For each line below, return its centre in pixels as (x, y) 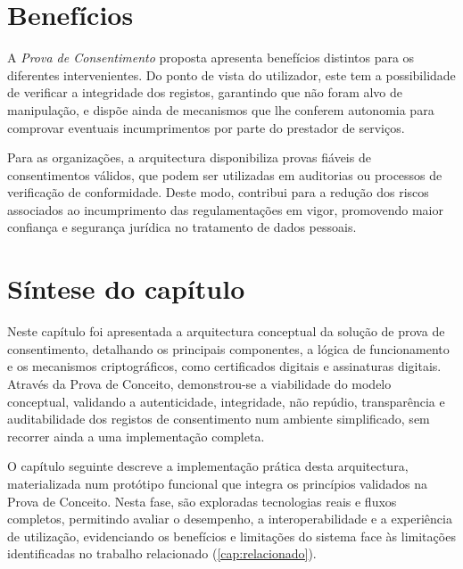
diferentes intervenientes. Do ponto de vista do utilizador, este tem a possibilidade (231, 74)
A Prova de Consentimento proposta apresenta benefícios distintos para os (211, 58)
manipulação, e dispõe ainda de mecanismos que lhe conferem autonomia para (221, 109)
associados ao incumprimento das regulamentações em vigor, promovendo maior (225, 209)
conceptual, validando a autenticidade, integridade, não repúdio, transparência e (226, 401)
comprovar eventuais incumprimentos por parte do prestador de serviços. (206, 127)
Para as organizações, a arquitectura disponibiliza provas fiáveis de (189, 157)
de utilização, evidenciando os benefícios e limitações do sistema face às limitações (231, 536)
